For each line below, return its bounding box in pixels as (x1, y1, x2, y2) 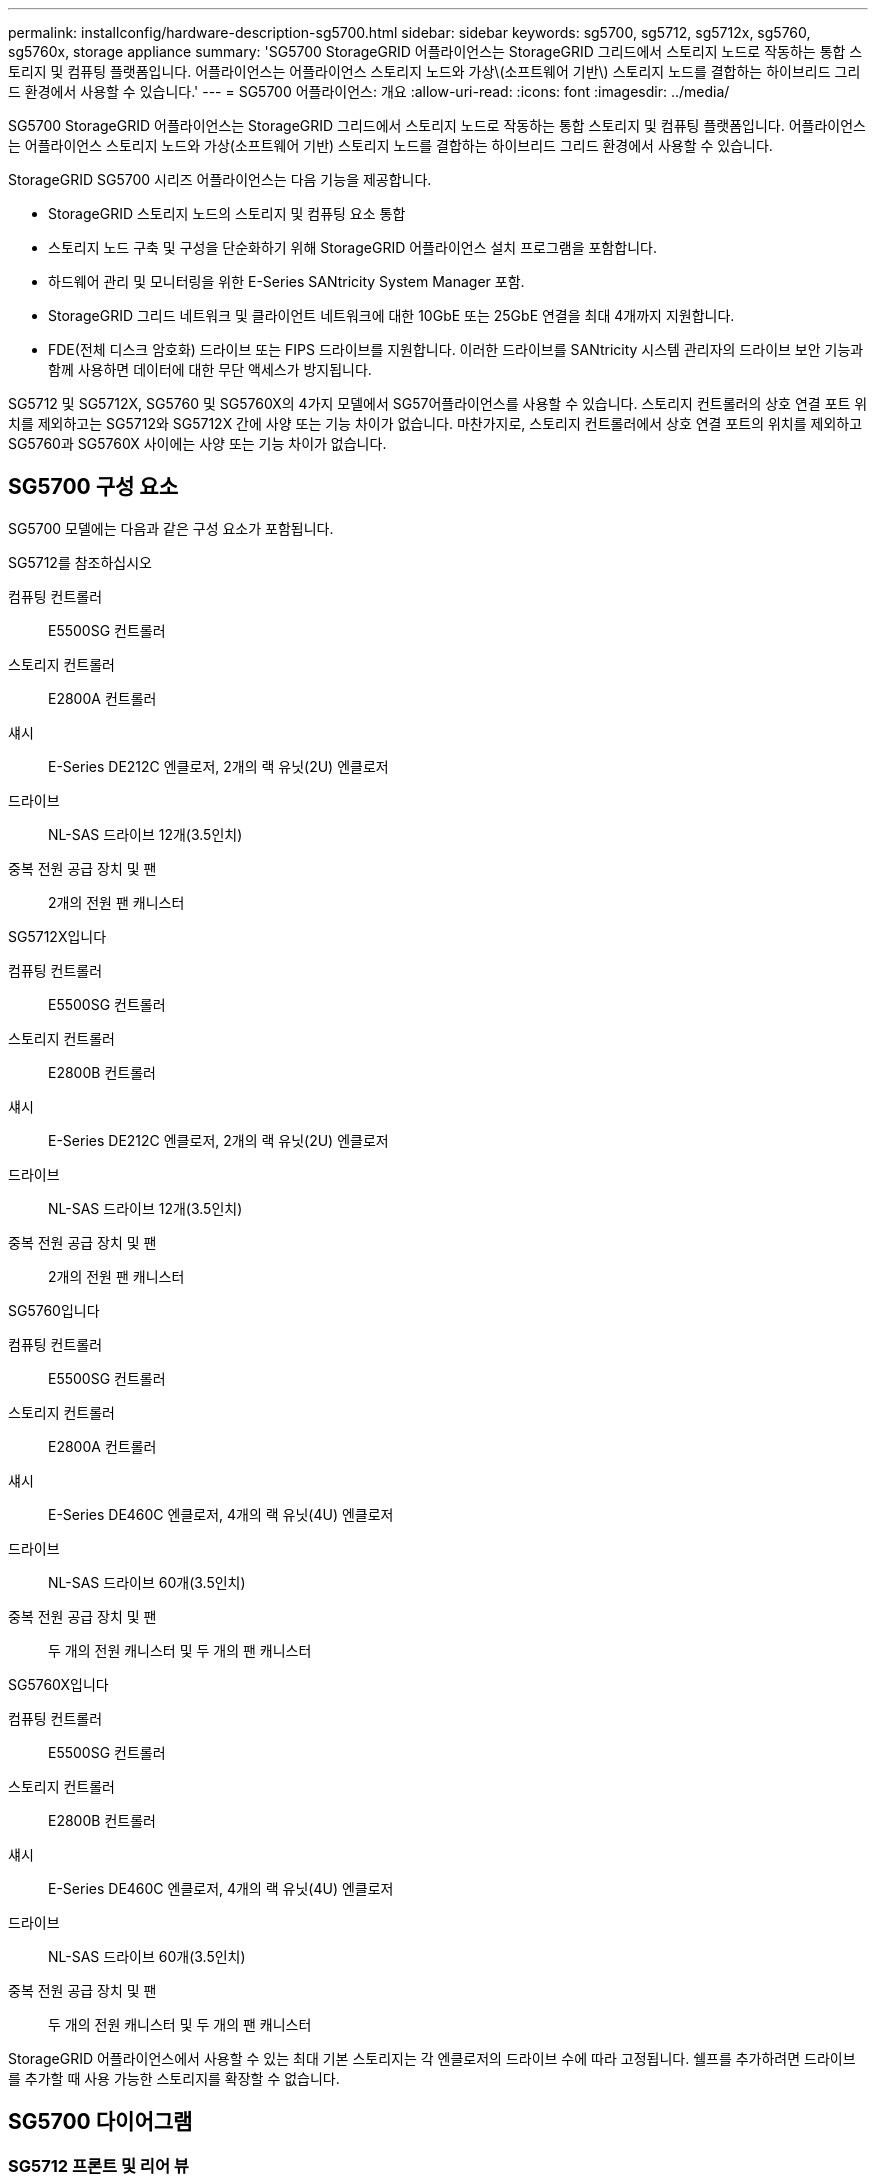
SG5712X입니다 (8, 927, 107, 945)
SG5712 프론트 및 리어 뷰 (8, 2155, 189, 2176)
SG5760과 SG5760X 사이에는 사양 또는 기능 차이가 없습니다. (8, 435, 387, 452)
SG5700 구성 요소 (8, 474, 179, 500)
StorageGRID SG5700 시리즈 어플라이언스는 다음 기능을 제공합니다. (8, 171, 432, 188)
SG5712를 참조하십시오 (8, 553, 152, 571)
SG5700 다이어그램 (8, 2109, 193, 2135)
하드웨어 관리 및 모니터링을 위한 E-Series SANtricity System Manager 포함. (48, 273, 525, 290)
